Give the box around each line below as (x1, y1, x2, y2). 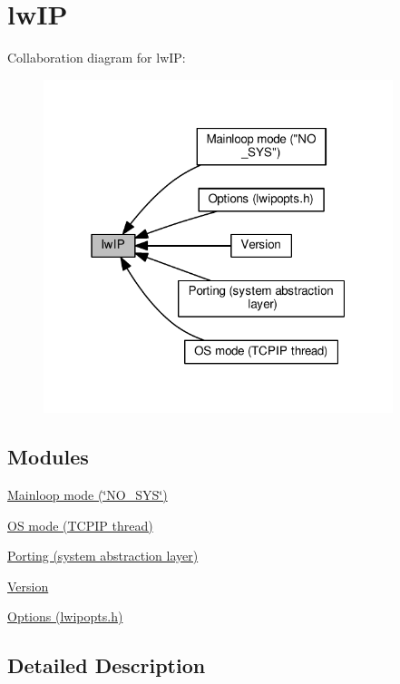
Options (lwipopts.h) (7, 607, 123, 626)
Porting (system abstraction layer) (7, 546, 199, 565)
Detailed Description (7, 651, 206, 679)
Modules (7, 443, 89, 471)
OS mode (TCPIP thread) (7, 515, 153, 534)
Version (7, 576, 49, 595)
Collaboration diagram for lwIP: (7, 48, 186, 67)
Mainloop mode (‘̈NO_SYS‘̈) (7, 484, 168, 503)
